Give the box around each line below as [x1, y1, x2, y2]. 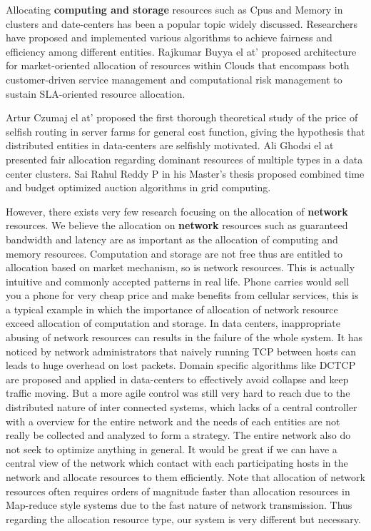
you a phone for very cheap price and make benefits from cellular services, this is [6, 288, 359, 303]
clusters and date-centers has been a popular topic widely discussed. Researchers [6, 16, 357, 31]
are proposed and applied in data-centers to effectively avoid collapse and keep [6, 371, 349, 386]
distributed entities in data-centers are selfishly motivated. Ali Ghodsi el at [6, 138, 334, 153]
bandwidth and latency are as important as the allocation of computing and [6, 231, 338, 246]
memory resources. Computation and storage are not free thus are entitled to [6, 246, 342, 261]
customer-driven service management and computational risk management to [6, 71, 342, 86]
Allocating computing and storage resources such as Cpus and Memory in [6, 2, 343, 16]
